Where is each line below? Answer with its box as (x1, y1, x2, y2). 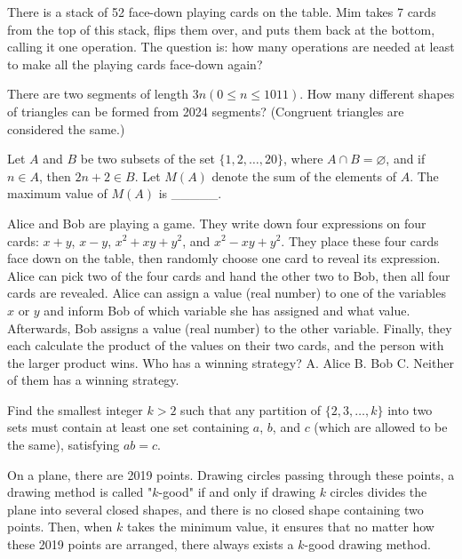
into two (387, 400, 433, 419)
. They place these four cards (281, 231, 439, 250)
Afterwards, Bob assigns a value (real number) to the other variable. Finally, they (7, 318, 452, 337)
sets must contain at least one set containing (7, 418, 250, 436)
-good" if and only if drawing (158, 483, 315, 501)
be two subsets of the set (80, 149, 215, 168)
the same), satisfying (7, 435, 120, 454)
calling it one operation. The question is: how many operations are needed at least (7, 37, 455, 56)
